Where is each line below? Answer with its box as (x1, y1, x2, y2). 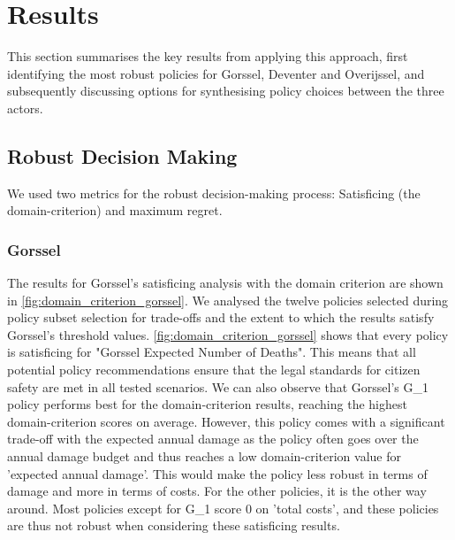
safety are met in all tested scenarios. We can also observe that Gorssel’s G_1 (7, 377, 428, 396)
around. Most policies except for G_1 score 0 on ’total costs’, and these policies (7, 498, 439, 517)
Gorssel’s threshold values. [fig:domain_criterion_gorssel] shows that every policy (7, 325, 449, 343)
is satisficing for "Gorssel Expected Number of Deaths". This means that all (7, 343, 416, 361)
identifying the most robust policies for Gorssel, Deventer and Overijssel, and (7, 64, 425, 82)
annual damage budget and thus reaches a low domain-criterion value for (7, 447, 401, 466)
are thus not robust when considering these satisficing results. (7, 516, 340, 535)
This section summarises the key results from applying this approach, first (7, 47, 408, 66)
